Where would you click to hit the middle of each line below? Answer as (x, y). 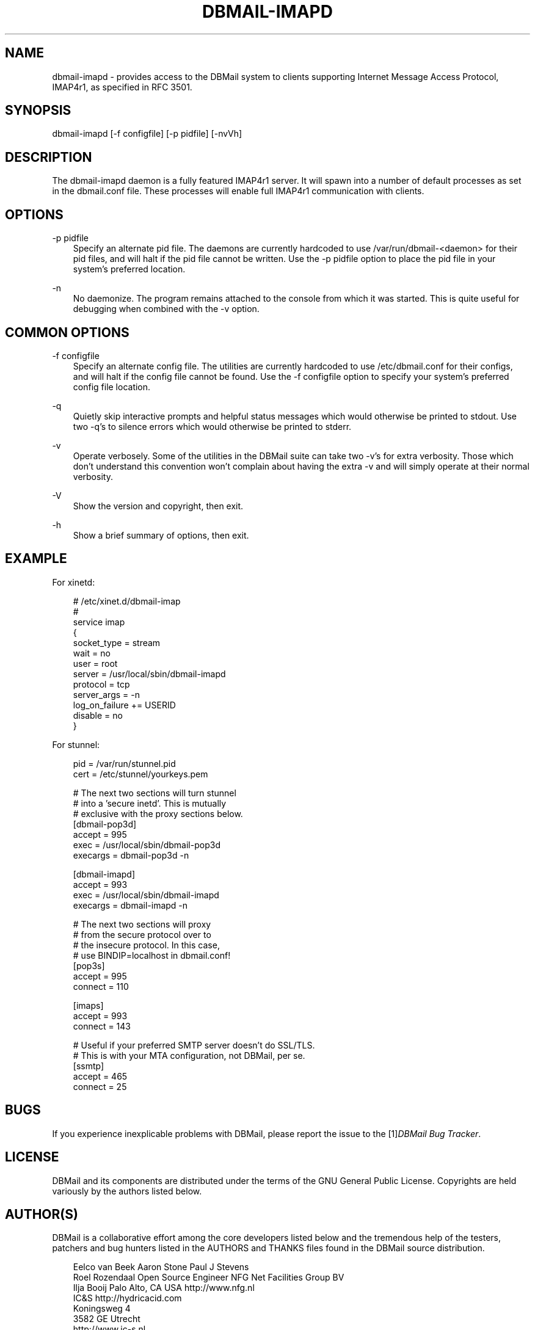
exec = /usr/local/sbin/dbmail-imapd (146, 895)
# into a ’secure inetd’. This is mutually (150, 803)
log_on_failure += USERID (124, 705)
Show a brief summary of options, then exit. (161, 535)
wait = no (92, 653)
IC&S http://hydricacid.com (127, 1298)
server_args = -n (106, 694)
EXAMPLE (36, 559)
